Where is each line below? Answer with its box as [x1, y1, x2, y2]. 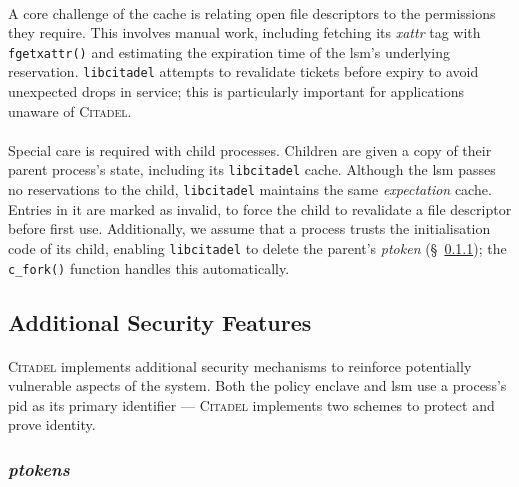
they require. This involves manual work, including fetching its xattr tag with [8, 22, 481, 43]
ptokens [8, 456, 70, 481]
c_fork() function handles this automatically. [8, 257, 290, 278]
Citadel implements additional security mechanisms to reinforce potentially [8, 355, 472, 376]
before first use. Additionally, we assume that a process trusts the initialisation [8, 218, 491, 239]
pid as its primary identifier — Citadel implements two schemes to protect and [8, 394, 495, 415]
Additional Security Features [8, 306, 312, 337]
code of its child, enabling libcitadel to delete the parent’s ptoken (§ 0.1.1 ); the [8, 237, 507, 258]
